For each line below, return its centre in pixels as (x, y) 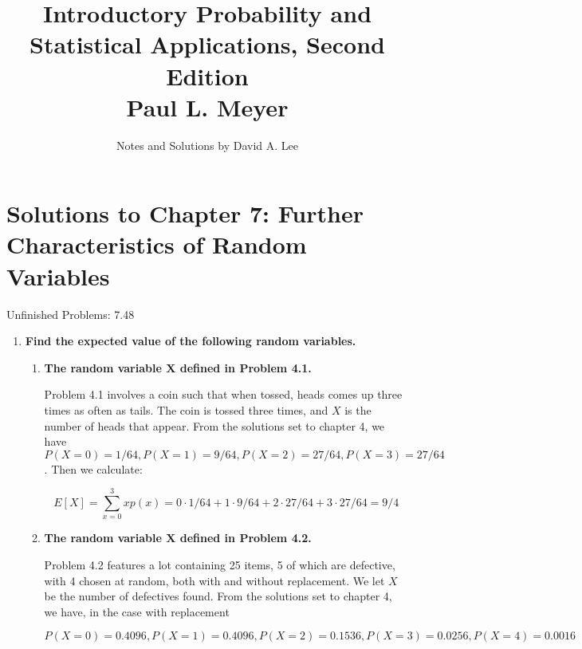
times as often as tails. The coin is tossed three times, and (186, 409)
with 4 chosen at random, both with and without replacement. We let (214, 580)
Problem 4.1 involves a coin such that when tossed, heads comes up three (223, 394)
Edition (207, 75)
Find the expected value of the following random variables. (191, 341)
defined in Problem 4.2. (246, 538)
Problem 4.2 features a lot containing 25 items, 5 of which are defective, (220, 565)
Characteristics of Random (157, 244)
